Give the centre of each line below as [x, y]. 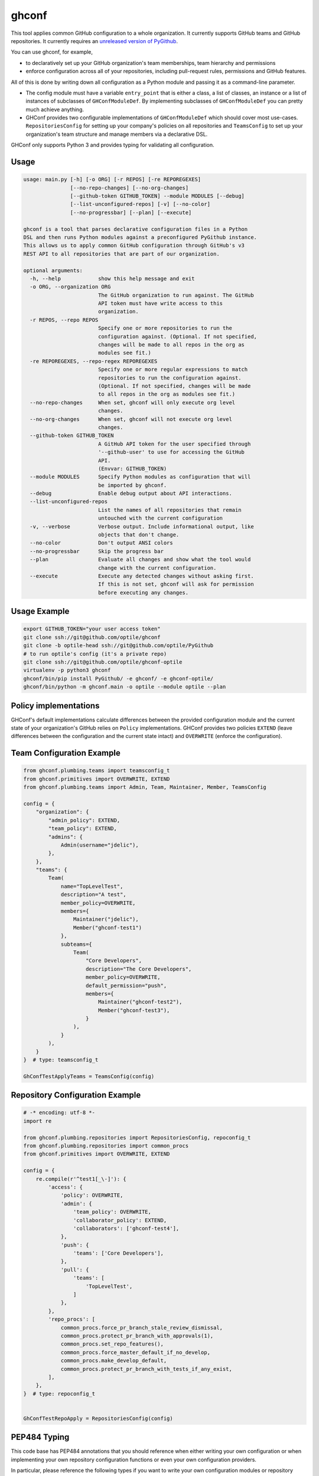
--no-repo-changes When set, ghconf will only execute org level [133, 402]
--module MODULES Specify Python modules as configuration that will [140, 477]
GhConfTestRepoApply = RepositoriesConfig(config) [98, 1418]
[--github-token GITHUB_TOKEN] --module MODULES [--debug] [157, 196]
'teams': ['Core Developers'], [118, 1253]
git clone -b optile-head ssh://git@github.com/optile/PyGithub [118, 646]
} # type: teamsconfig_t [61, 1060]
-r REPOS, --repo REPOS [64, 320]
